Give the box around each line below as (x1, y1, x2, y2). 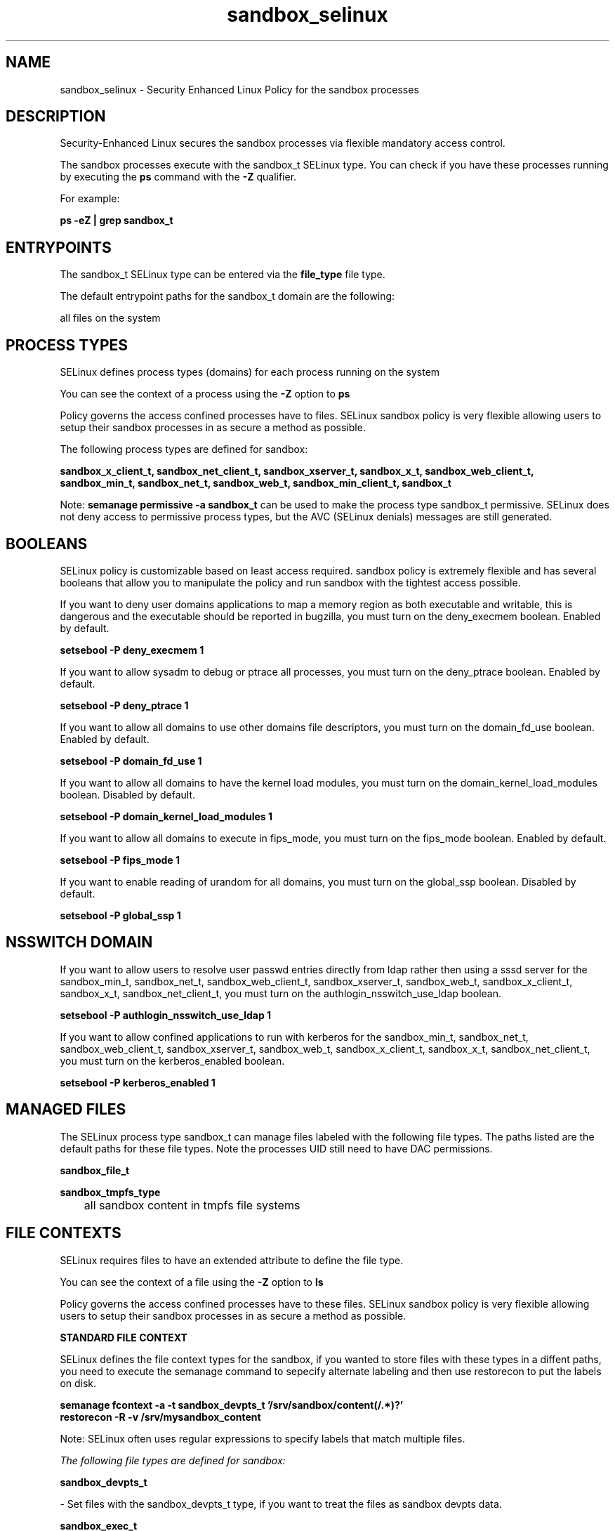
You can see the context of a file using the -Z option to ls (60, 1275, 324, 1288)
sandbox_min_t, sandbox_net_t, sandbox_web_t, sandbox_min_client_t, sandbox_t (60, 477, 451, 489)
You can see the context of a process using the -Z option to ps (60, 388, 350, 400)
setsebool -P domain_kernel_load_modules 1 (60, 810, 273, 822)
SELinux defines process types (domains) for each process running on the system (60, 366, 440, 379)
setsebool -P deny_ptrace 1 (60, 699, 189, 711)
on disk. (60, 1376, 97, 1389)
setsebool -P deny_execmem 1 (60, 643, 204, 656)
